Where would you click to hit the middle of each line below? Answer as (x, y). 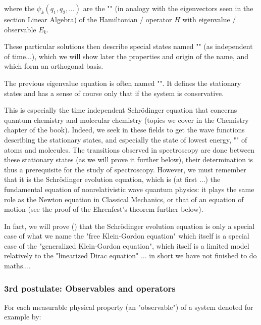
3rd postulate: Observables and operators (90, 288)
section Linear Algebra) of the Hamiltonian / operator (88, 19)
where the (19, 8)
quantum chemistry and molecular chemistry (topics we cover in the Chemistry (126, 120)
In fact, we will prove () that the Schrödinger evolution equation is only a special (129, 226)
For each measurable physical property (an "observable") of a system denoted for (129, 307)
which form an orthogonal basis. (54, 66)
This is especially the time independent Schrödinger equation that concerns (121, 110)
